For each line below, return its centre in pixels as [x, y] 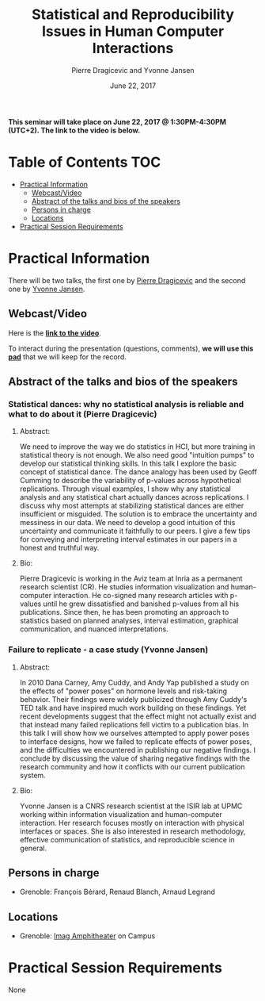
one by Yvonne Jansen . [47, 289]
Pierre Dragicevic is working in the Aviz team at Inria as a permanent [131, 579]
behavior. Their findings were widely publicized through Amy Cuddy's [133, 699]
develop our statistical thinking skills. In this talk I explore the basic [128, 464]
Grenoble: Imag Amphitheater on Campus [87, 936]
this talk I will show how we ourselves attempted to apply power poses [134, 733]
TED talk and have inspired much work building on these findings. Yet [133, 708]
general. [33, 848]
